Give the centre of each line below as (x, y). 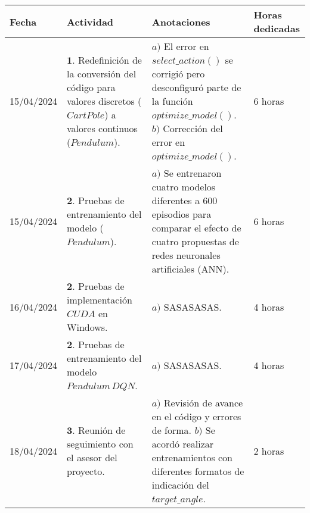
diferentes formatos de (198, 471)
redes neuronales (186, 255)
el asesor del (92, 457)
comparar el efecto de (196, 228)
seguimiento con (100, 444)
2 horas (269, 451)
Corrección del (193, 128)
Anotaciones (181, 21)
